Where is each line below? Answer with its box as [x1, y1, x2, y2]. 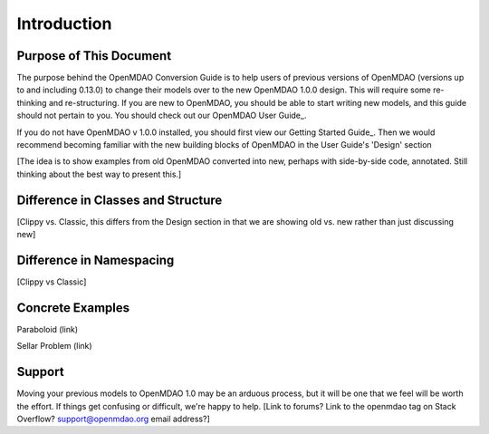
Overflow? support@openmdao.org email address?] [16, 413, 210, 424]
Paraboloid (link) [16, 323, 79, 334]
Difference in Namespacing [16, 252, 175, 267]
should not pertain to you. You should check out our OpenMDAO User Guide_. [16, 110, 307, 121]
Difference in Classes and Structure [16, 192, 223, 207]
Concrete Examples [16, 300, 130, 315]
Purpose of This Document [16, 48, 172, 63]
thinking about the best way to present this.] [16, 169, 182, 179]
